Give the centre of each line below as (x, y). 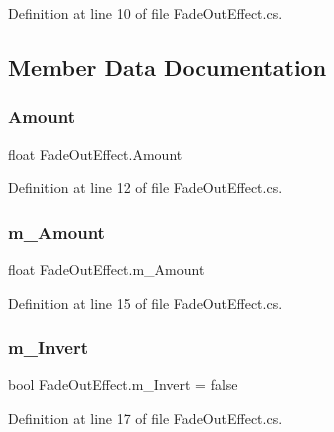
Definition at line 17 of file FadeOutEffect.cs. (145, 418)
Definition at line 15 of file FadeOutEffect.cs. (145, 302)
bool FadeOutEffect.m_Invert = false (123, 384)
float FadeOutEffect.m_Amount (106, 269)
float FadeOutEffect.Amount (95, 153)
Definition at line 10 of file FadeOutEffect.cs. (145, 13)
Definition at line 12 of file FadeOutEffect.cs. (145, 187)
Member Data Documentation (167, 66)
